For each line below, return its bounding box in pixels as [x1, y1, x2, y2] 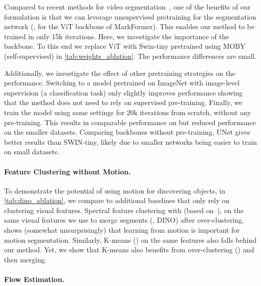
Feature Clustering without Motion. [4, 166, 131, 176]
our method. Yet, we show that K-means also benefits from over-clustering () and [4, 244, 254, 255]
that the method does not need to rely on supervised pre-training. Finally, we [4, 97, 242, 108]
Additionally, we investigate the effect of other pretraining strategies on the [4, 67, 235, 78]
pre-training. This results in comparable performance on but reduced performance [4, 117, 256, 127]
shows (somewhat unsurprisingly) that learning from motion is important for [4, 225, 240, 235]
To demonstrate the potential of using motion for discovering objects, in [4, 185, 225, 196]
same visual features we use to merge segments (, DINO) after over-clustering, [4, 215, 244, 225]
